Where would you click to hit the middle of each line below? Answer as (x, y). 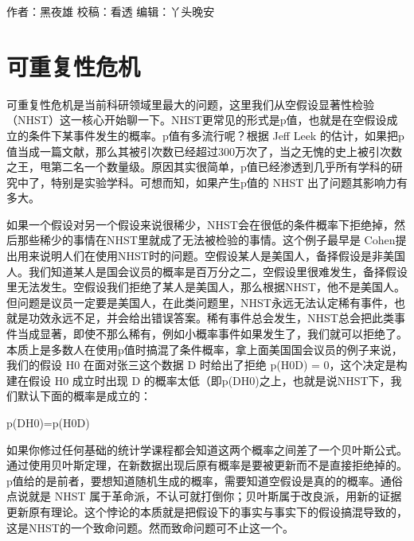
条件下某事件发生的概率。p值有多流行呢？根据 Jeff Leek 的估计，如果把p (216, 135)
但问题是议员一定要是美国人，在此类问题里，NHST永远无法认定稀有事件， (200, 302)
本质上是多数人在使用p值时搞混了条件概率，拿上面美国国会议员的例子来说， (205, 349)
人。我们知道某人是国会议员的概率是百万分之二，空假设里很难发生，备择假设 (207, 271)
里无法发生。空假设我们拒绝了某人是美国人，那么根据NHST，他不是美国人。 (206, 287)
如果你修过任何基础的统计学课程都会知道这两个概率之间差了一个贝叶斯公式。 (207, 449)
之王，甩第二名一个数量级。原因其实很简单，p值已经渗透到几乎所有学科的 (199, 167)
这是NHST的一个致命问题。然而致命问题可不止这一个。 (150, 527)
